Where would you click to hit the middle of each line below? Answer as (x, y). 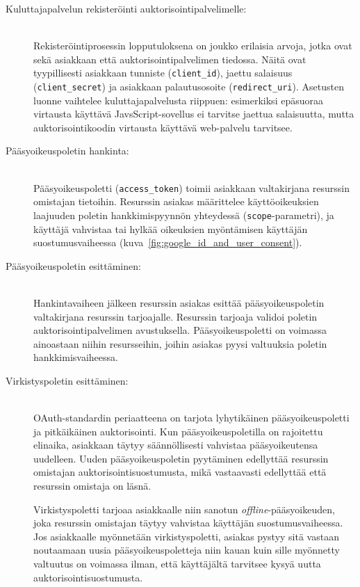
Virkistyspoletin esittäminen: (67, 380)
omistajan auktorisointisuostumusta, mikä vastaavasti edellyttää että (180, 472)
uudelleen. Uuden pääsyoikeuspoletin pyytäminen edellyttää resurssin (181, 458)
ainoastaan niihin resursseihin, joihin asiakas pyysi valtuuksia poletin (180, 343)
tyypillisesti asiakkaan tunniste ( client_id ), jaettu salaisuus (163, 73)
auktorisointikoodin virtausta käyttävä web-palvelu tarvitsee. (163, 127)
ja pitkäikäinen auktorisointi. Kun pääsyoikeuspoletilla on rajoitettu (178, 431)
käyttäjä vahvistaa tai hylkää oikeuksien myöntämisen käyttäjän (171, 228)
